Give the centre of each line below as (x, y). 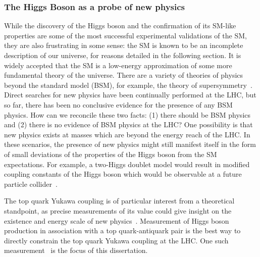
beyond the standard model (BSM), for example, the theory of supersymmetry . (128, 85)
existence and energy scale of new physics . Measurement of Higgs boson (117, 220)
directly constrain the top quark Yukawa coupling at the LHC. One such (116, 240)
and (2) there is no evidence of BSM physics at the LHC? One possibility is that (128, 124)
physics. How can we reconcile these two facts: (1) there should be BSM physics (127, 114)
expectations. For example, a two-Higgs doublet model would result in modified (127, 164)
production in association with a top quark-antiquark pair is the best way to (122, 230)
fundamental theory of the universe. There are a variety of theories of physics (124, 75)
